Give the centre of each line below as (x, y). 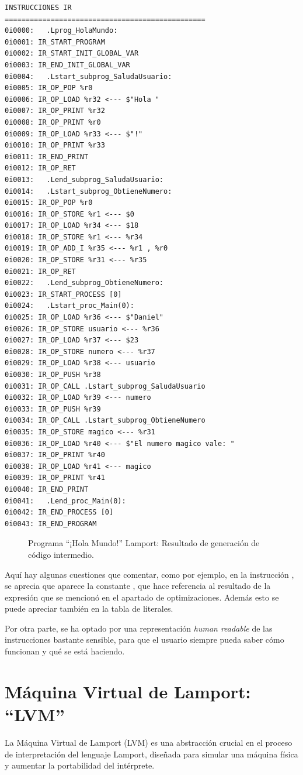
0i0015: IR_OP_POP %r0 (49, 203)
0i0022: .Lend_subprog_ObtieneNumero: (84, 283)
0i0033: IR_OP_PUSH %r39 (53, 409)
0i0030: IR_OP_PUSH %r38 (53, 375)
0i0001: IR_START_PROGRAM (55, 42)
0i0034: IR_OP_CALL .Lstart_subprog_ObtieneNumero (105, 421)
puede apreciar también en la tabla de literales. (89, 608)
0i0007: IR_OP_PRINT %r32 (55, 111)
